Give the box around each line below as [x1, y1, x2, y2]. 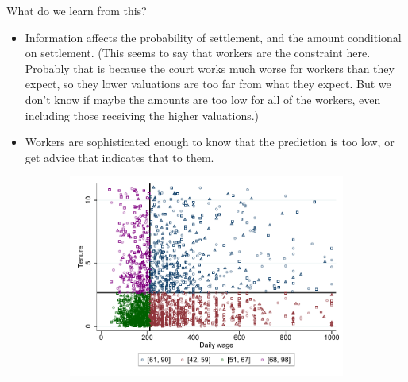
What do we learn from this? [6, 2, 147, 18]
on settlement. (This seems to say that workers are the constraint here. [25, 44, 371, 61]
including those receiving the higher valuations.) [25, 106, 260, 123]
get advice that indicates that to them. [25, 149, 214, 165]
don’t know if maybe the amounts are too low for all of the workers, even [25, 91, 381, 107]
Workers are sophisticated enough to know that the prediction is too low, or [25, 133, 395, 150]
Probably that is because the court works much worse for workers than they [25, 60, 395, 76]
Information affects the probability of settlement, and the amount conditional [25, 29, 402, 45]
